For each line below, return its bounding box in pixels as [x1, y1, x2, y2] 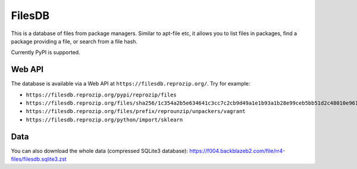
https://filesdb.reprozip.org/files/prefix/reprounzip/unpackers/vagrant [26, 108, 246, 115]
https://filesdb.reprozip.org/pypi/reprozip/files [26, 91, 177, 98]
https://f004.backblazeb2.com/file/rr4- [189, 147, 286, 154]
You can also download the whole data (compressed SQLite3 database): [11, 147, 189, 154]
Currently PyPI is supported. [11, 49, 80, 56]
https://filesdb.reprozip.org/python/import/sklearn [26, 116, 183, 123]
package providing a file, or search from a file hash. [11, 37, 138, 45]
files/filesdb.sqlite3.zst [11, 155, 67, 163]
